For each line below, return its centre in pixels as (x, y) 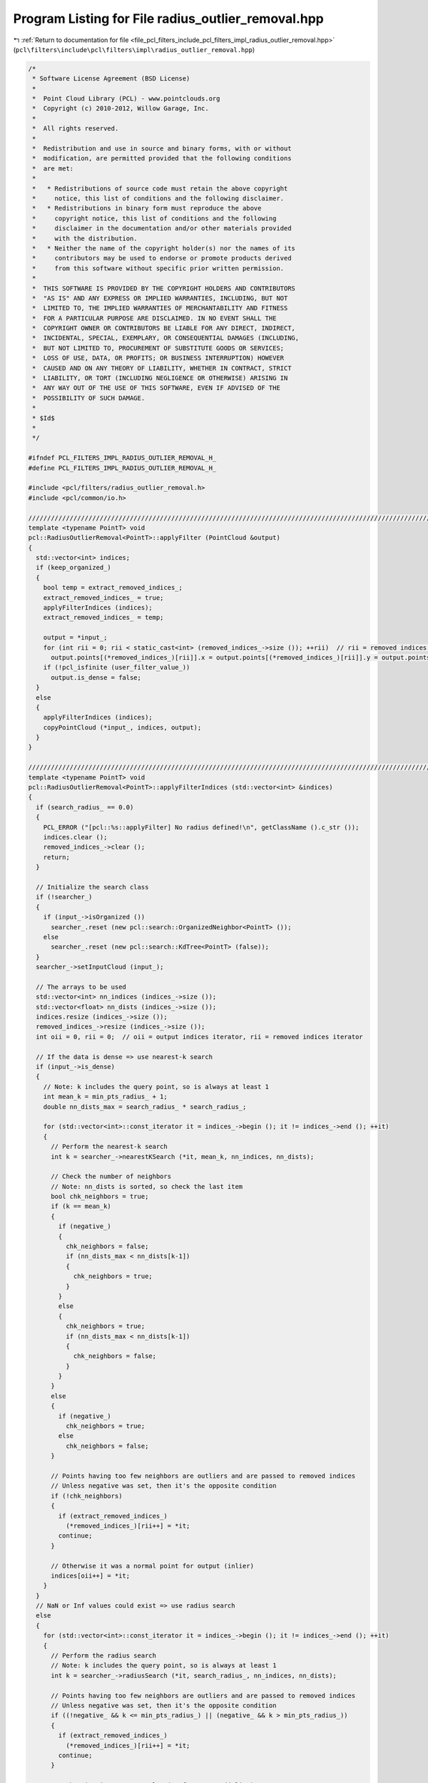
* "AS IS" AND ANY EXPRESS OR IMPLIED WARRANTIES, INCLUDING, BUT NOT (160, 298)
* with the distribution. (85, 238)
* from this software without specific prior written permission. (158, 268)
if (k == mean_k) (81, 1206)
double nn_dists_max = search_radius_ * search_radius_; (145, 1107)
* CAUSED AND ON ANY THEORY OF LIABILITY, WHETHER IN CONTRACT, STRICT (162, 368)
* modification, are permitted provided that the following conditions (162, 158)
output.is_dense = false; (96, 677)
